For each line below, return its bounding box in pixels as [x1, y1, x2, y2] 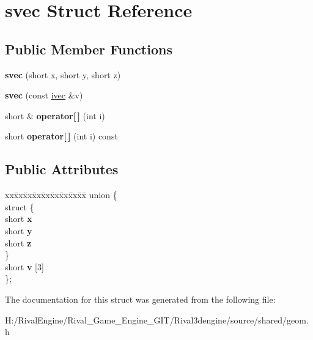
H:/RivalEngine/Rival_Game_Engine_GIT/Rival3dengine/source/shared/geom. [5, 313, 309, 326]
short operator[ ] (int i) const [5, 130, 118, 142]
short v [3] [5, 260, 44, 273]
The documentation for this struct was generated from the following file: [5, 292, 276, 305]
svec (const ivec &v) [5, 89, 83, 102]
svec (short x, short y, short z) [5, 68, 121, 81]
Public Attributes [5, 160, 119, 179]
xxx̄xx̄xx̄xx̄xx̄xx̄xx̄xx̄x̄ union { [5, 188, 117, 201]
